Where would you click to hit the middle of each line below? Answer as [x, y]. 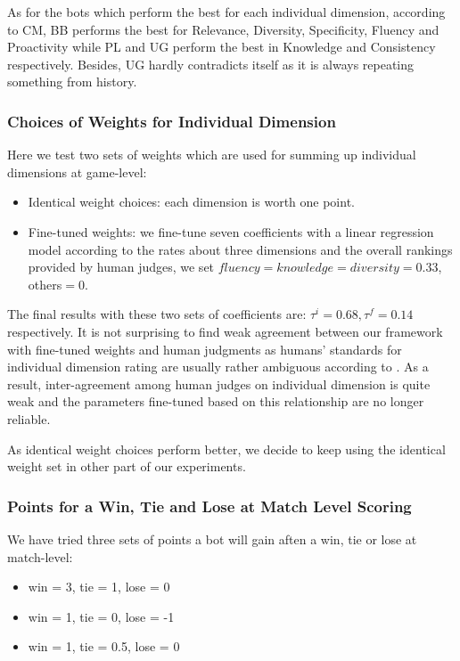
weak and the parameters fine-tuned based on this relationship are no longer [216, 401]
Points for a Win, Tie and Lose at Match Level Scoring [209, 506]
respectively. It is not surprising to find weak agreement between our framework [225, 331]
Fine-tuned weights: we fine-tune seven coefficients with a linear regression [231, 231]
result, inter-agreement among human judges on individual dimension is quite [219, 384]
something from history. [72, 82]
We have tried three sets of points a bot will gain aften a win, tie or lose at [212, 539]
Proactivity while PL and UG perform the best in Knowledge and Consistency [222, 47]
